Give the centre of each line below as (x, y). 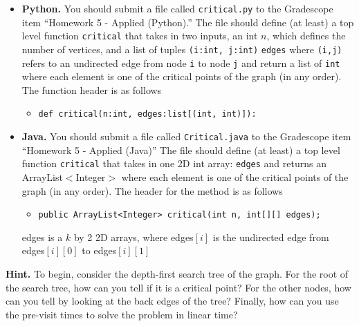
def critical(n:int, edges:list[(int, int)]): (147, 114)
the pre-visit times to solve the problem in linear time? (122, 314)
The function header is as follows (92, 89)
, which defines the (306, 36)
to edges (99, 250)
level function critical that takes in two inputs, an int (140, 36)
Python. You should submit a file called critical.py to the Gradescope (177, 8)
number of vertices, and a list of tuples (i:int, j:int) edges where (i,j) (182, 49)
